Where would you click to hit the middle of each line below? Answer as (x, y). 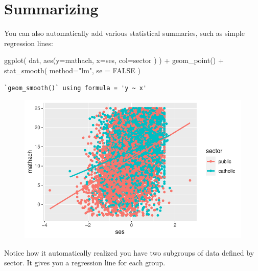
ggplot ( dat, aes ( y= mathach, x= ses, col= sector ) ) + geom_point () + (114, 60)
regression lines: (29, 43)
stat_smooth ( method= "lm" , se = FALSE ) (72, 70)
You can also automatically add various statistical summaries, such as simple (124, 33)
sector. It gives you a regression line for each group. (85, 263)
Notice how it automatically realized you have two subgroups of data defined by (129, 252)
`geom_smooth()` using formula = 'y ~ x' (76, 88)
